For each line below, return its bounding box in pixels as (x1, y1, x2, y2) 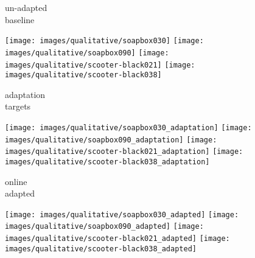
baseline (5, 13, 35, 26)
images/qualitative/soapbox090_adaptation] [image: (5, 135, 217, 144)
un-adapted (5, 1, 47, 13)
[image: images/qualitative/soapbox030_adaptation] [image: (5, 124, 252, 132)
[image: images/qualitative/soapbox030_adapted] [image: (5, 210, 239, 219)
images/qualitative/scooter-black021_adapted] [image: (5, 234, 230, 243)
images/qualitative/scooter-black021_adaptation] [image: (5, 147, 243, 156)
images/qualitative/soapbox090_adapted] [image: (5, 222, 204, 231)
